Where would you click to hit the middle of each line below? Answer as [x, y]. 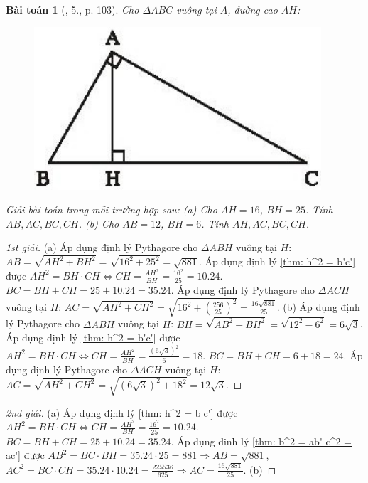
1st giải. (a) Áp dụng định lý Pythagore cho [102, 247]
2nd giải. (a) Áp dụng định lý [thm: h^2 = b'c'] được [122, 412]
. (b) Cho [99, 223]
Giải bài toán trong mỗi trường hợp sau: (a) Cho [112, 209]
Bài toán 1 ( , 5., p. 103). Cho [72, 9]
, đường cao [253, 9]
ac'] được [25, 455]
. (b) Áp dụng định [318, 307]
